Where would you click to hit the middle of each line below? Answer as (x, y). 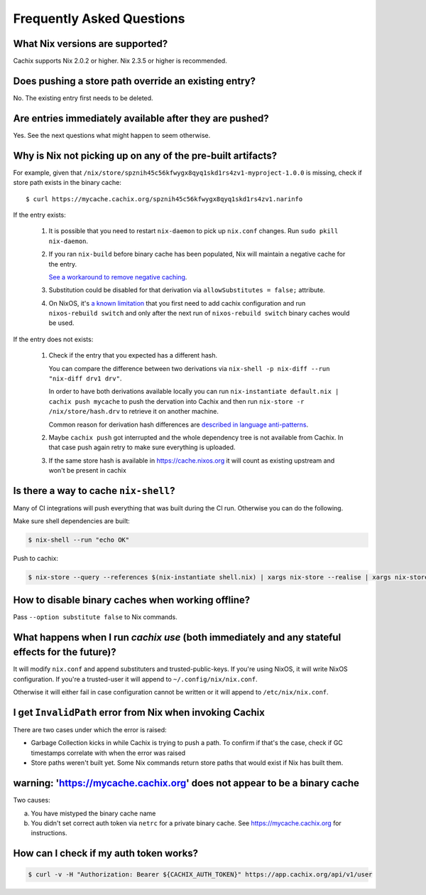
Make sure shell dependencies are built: (72, 521)
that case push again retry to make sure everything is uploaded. (142, 447)
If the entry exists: (40, 215)
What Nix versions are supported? (91, 44)
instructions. (49, 833)
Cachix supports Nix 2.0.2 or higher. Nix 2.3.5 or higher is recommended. (120, 61)
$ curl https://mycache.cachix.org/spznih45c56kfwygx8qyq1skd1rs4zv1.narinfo (164, 199)
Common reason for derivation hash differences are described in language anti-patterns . (179, 424)
